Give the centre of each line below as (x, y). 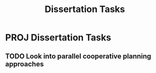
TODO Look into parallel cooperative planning (78, 56)
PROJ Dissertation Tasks (58, 38)
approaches (24, 64)
